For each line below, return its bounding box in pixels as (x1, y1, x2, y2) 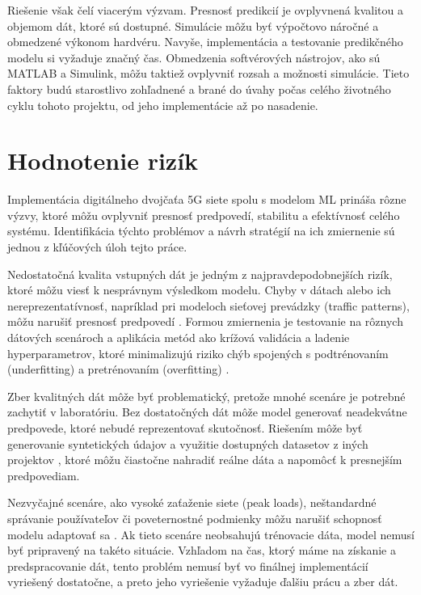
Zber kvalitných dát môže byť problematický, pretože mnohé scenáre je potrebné (7, 387, 406, 404)
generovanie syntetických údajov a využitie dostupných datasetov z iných (7, 435, 368, 452)
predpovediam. (7, 466, 80, 483)
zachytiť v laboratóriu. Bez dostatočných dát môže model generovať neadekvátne (7, 403, 407, 420)
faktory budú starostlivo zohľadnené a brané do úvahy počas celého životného (7, 80, 391, 97)
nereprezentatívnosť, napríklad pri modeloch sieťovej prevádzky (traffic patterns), (7, 297, 410, 314)
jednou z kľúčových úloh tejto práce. (7, 238, 187, 255)
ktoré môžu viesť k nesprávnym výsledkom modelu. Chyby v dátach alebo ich (7, 281, 391, 298)
